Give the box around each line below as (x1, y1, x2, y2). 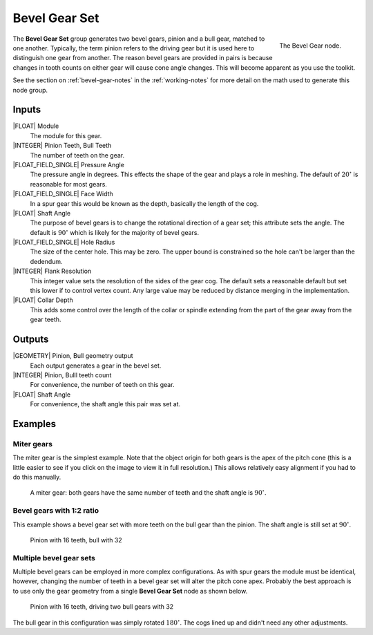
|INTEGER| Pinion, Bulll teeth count (12, 370, 112, 379)
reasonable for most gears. (30, 180, 107, 188)
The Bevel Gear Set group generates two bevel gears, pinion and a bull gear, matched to (12, 35, 265, 43)
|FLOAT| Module (12, 122, 59, 131)
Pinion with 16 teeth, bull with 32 (30, 536, 122, 544)
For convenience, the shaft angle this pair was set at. (30, 400, 181, 408)
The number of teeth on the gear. (30, 151, 124, 159)
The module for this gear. (30, 131, 102, 140)
